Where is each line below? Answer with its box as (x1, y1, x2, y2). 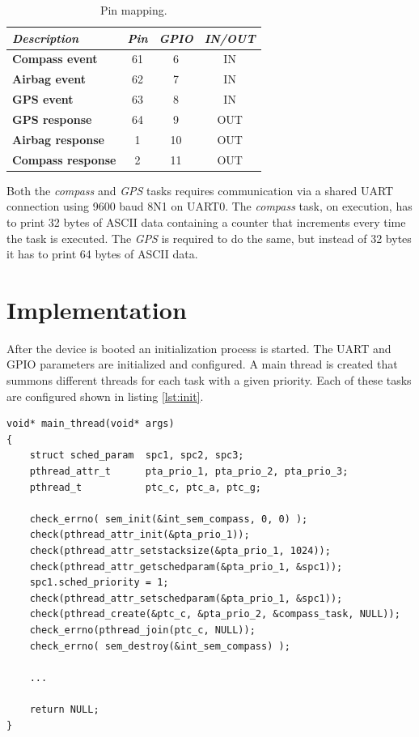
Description (12, 29, 79, 46)
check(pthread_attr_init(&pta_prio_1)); (29, 529, 250, 541)
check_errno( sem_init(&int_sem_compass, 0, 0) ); (29, 513, 308, 525)
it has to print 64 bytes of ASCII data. (6, 245, 198, 262)
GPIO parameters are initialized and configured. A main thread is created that (6, 356, 398, 373)
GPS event (12, 91, 74, 108)
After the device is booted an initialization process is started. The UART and (6, 339, 391, 356)
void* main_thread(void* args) (6, 418, 175, 430)
